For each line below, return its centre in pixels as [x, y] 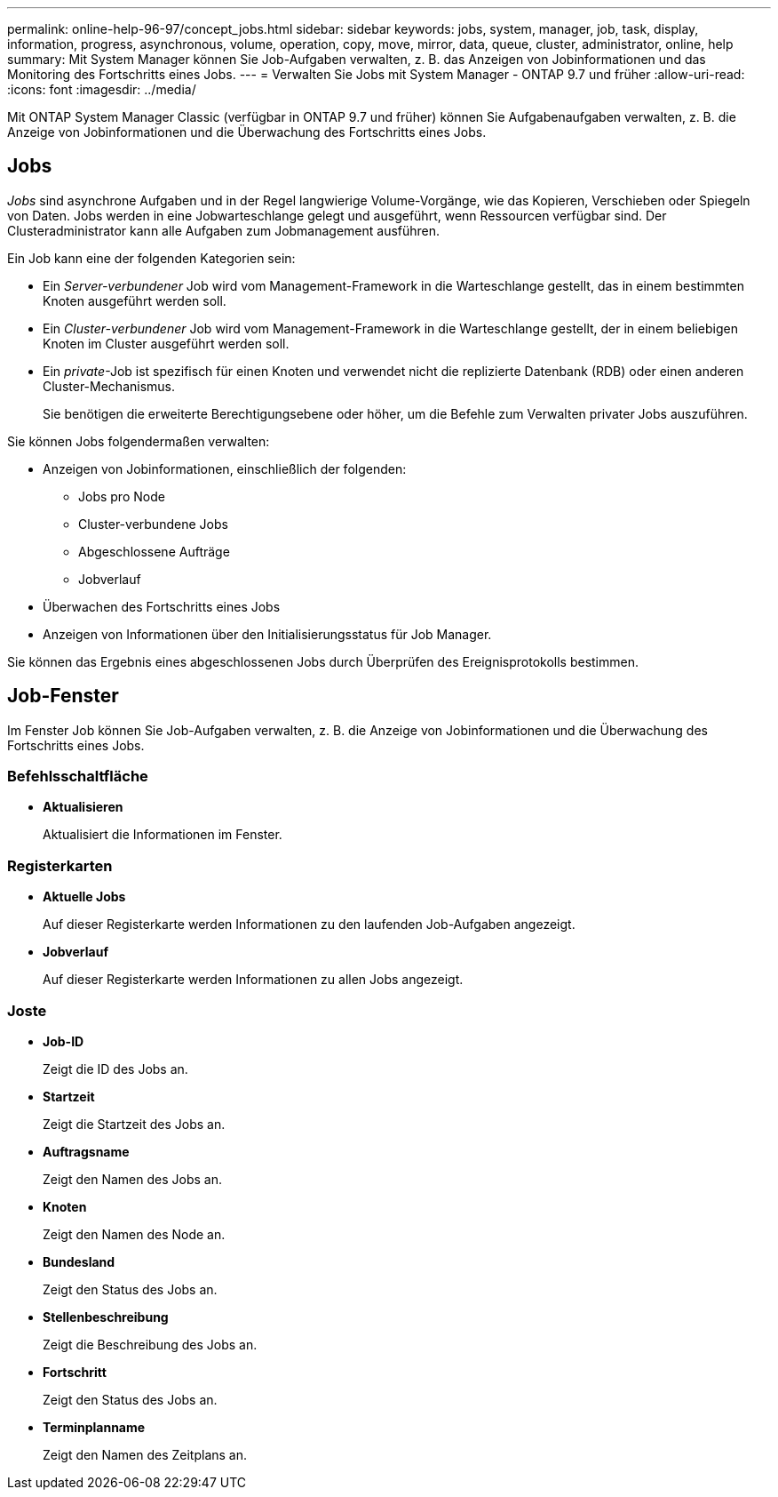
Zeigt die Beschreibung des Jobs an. [150, 1344]
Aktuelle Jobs [84, 897]
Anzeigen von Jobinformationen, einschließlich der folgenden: [225, 468]
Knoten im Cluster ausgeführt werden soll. [166, 343]
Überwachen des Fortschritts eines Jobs [162, 606]
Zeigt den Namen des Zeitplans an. [145, 1454]
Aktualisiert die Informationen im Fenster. [163, 835]
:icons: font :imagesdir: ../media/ [102, 89]
